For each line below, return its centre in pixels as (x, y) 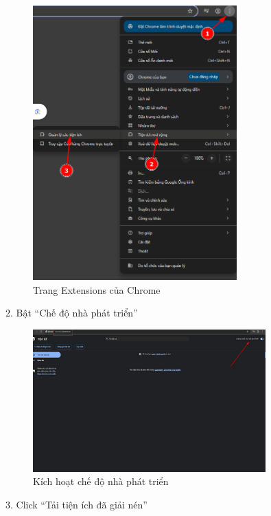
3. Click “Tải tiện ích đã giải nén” (76, 504)
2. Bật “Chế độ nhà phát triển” (72, 313)
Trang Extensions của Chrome (97, 289)
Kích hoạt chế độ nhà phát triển (101, 481)
